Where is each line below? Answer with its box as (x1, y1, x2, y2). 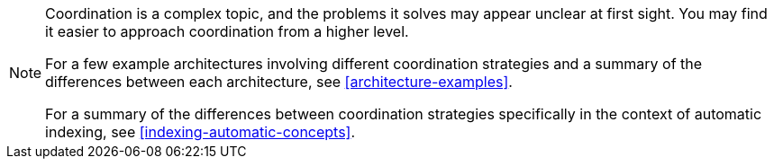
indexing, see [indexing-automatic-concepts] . (45, 123, 356, 141)
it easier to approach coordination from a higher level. (45, 22, 409, 40)
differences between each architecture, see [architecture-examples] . (45, 73, 513, 91)
